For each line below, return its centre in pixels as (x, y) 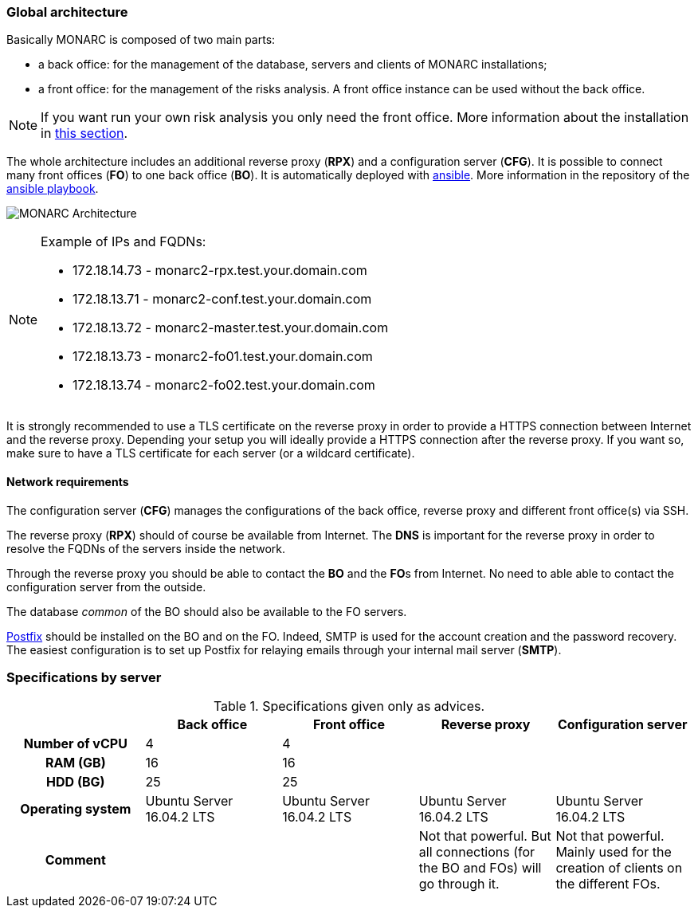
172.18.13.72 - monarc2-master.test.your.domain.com (231, 328)
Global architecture (67, 12)
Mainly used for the (614, 852)
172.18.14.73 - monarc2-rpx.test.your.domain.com (220, 271)
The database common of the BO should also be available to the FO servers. (207, 611)
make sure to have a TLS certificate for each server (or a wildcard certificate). (211, 453)
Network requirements (68, 481)
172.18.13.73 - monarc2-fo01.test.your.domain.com (223, 357)
